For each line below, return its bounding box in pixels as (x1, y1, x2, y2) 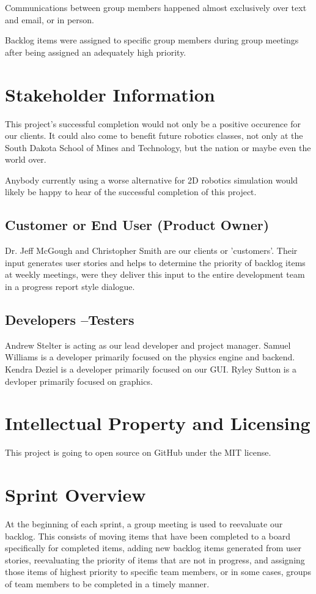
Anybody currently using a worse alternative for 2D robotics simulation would (5, 173, 298, 186)
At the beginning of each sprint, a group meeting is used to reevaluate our (5, 518, 283, 530)
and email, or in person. (5, 13, 95, 26)
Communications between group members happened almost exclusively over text (5, 1, 307, 13)
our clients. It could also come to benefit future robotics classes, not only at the (5, 129, 303, 142)
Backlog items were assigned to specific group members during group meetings (5, 34, 299, 46)
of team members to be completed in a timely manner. (5, 577, 210, 590)
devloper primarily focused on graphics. (5, 374, 153, 387)
